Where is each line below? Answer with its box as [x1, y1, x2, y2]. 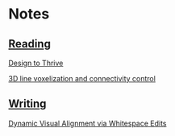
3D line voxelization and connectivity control [8, 74, 156, 83]
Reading [8, 37, 51, 51]
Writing [8, 97, 47, 111]
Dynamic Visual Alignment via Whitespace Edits [8, 118, 167, 128]
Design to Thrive [8, 58, 64, 68]
